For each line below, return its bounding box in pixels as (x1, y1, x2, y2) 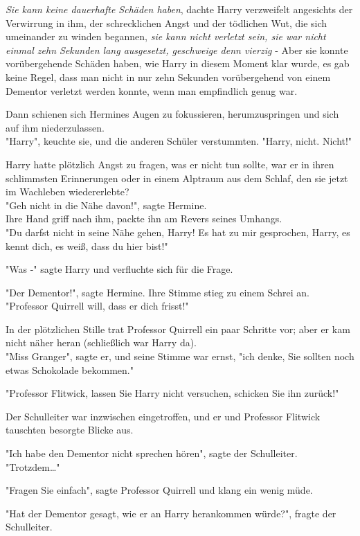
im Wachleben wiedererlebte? (6, 184, 129, 199)
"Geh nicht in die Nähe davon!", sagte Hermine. (6, 197, 207, 212)
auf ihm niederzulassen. (6, 120, 105, 134)
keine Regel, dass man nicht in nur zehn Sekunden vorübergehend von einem (6, 69, 331, 84)
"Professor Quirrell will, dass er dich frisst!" (6, 298, 189, 313)
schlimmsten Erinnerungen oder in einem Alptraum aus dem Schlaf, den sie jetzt (6, 170, 348, 185)
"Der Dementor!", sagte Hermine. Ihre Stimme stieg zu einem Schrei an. (6, 285, 309, 299)
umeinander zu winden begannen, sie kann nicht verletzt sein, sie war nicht (6, 29, 326, 44)
